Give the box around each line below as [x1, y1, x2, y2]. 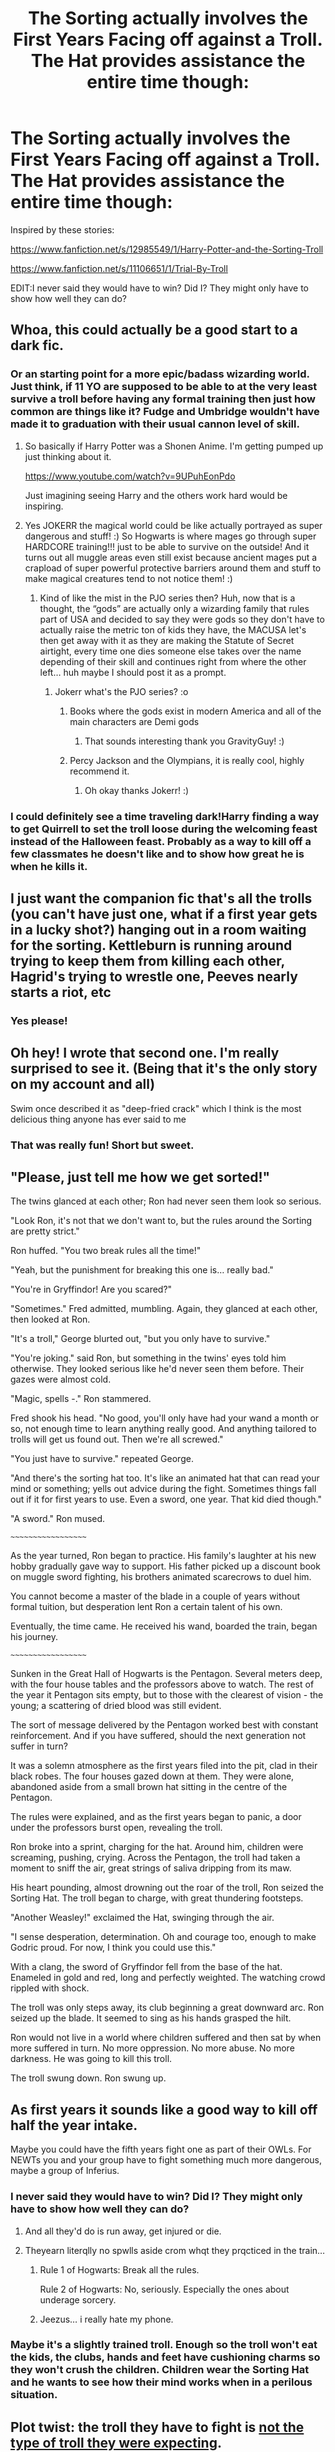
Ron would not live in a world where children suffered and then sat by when [10, 2032, 322, 2044]
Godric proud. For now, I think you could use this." [10, 1942, 217, 1954]
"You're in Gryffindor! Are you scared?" [10, 1283, 173, 1296]
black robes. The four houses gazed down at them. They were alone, [10, 1770, 295, 1782]
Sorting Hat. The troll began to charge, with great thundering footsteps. [10, 1892, 304, 1904]
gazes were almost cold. [10, 1373, 112, 1386]
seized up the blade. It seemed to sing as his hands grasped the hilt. [10, 2012, 292, 2024]
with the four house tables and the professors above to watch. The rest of [10, 1678, 315, 1691]
